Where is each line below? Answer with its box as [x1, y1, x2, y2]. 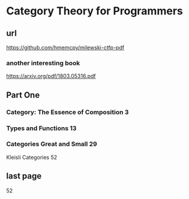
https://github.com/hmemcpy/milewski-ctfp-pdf [6, 44, 125, 51]
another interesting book [6, 59, 80, 67]
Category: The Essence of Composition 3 [6, 108, 129, 116]
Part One [6, 90, 40, 100]
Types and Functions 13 [6, 124, 77, 132]
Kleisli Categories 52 [6, 153, 58, 161]
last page [6, 171, 42, 181]
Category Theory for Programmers [6, 4, 183, 18]
